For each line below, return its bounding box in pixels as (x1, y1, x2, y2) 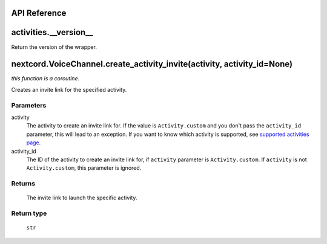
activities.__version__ (11, 27, 93, 37)
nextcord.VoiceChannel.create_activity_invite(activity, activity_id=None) (11, 59, 293, 69)
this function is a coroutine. (11, 75, 80, 82)
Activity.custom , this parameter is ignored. (26, 164, 142, 172)
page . (26, 139, 41, 146)
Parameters (11, 101, 47, 109)
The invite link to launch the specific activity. (26, 194, 137, 202)
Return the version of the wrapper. (11, 43, 97, 51)
